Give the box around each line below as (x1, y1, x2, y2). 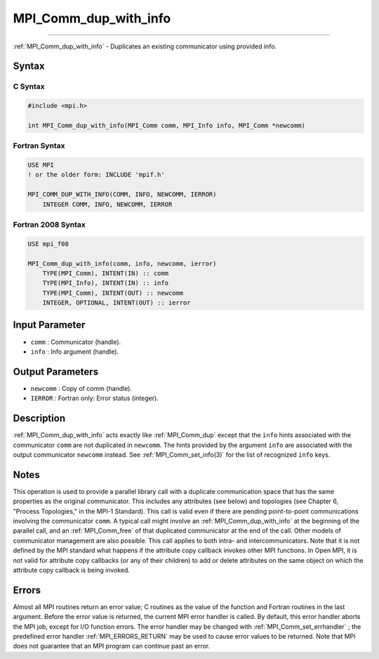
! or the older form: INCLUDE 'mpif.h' (27, 171, 165, 179)
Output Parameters (13, 366, 98, 378)
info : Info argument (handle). (30, 347, 119, 356)
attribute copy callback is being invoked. (13, 566, 130, 574)
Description (13, 413, 66, 425)
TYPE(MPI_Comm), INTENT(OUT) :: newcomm (42, 288, 184, 297)
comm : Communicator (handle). (30, 338, 121, 346)
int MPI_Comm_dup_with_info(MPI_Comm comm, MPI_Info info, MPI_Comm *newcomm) (27, 121, 305, 129)
